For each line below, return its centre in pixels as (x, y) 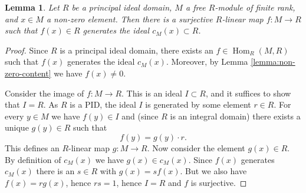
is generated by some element (198, 104)
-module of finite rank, (255, 7)
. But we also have (213, 171)
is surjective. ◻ (219, 182)
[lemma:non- (273, 61)
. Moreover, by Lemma (207, 61)
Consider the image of (45, 93)
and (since (140, 116)
